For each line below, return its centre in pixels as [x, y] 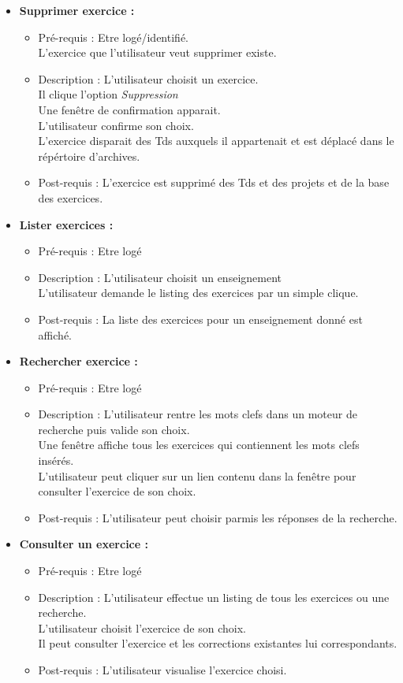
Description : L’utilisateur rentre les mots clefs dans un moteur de [198, 414]
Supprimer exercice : [77, 10]
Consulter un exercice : [84, 544]
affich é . [55, 334]
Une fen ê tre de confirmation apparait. [129, 109]
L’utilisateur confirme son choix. [116, 125]
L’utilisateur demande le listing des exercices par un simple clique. [198, 293]
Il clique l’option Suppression [108, 94]
